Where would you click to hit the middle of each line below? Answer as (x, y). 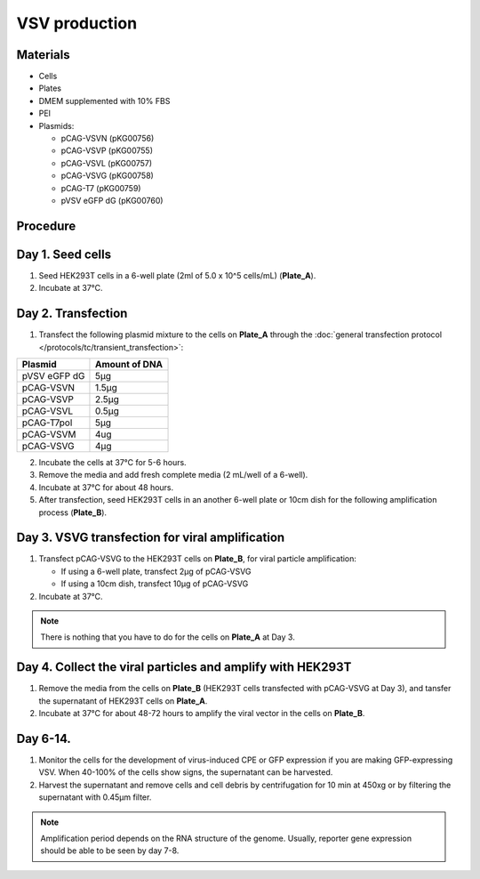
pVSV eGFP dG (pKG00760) (112, 200)
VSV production (77, 23)
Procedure (46, 226)
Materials (43, 55)
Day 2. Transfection (72, 314)
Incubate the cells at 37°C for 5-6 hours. (112, 462)
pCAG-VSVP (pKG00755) (107, 150)
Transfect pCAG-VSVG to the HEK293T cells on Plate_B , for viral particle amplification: (198, 559)
